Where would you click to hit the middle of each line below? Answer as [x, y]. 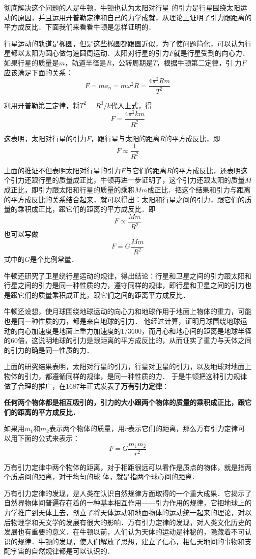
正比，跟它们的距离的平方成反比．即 [97, 209]
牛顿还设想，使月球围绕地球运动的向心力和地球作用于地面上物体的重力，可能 [128, 311]
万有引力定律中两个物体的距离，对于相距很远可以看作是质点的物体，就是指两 [128, 467]
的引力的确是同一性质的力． [49, 350]
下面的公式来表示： [48, 438]
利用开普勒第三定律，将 [42, 105]
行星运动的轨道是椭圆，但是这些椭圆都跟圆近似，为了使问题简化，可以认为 [124, 43]
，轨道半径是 [86, 62]
